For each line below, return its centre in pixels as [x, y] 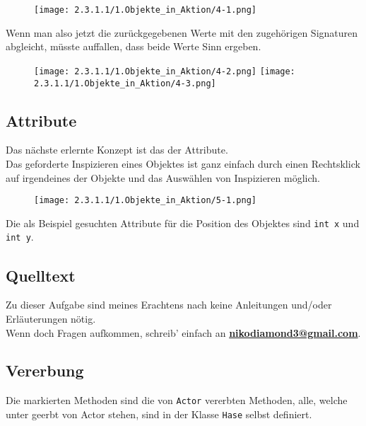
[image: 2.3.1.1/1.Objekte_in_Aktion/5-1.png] [145, 201]
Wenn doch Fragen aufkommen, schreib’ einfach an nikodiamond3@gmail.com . [183, 332]
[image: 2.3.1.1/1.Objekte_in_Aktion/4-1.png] [145, 10]
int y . [20, 237]
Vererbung [45, 370]
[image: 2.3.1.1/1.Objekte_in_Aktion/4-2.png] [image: [165, 71]
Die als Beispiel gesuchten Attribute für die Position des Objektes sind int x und [183, 223]
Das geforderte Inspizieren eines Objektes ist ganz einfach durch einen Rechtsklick [183, 163]
